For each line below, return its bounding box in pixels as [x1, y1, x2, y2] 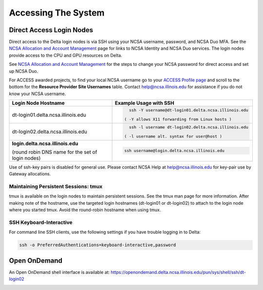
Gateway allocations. [9, 171, 51, 177]
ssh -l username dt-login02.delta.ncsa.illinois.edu [129, 124, 248, 130]
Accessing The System [9, 7, 105, 18]
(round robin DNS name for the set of [12, 149, 97, 155]
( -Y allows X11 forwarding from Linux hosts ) [124, 117, 232, 122]
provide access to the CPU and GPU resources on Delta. [9, 52, 122, 58]
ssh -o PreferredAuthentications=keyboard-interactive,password [19, 242, 176, 248]
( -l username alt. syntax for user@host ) [124, 134, 223, 139]
